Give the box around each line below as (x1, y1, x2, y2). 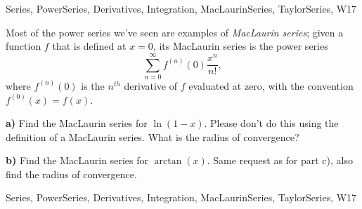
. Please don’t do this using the (204, 116, 339, 130)
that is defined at (52, 39, 127, 53)
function (6, 39, 41, 53)
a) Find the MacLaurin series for (6, 116, 148, 130)
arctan (154, 156, 182, 167)
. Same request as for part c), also (207, 153, 353, 168)
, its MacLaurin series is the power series (153, 39, 328, 53)
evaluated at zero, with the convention (188, 78, 354, 93)
